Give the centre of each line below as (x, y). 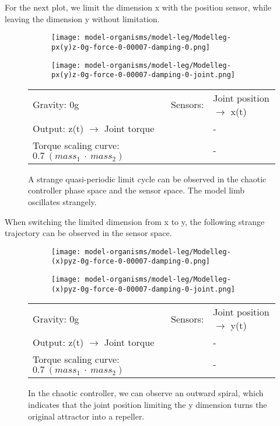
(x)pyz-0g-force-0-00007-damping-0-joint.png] (143, 289)
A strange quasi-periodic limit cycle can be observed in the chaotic (147, 179)
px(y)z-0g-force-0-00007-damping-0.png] (131, 47)
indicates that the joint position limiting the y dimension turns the (148, 404)
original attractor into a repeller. (86, 416)
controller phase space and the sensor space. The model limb (136, 190)
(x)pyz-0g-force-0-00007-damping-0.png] (131, 262)
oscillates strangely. (62, 202)
